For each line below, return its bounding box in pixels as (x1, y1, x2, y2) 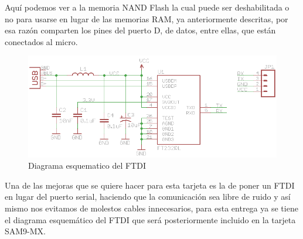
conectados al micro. (5, 35, 78, 47)
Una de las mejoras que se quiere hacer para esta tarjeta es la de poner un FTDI (5, 179, 295, 191)
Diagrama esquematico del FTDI (28, 159, 146, 172)
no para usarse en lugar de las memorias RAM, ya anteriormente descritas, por (5, 12, 288, 25)
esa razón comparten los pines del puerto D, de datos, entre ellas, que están (5, 24, 276, 36)
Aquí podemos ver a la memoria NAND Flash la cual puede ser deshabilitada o (5, 1, 290, 13)
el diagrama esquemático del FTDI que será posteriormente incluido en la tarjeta (5, 213, 296, 226)
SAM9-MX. (5, 225, 46, 237)
